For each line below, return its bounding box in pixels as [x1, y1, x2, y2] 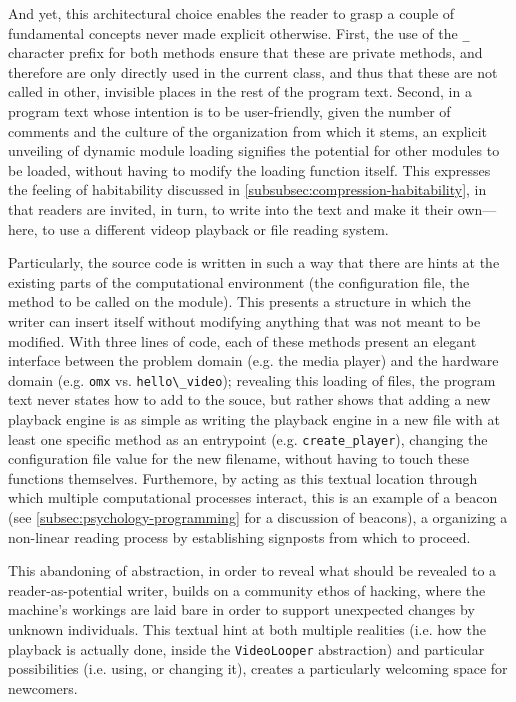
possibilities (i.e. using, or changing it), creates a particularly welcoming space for [8, 658, 508, 679]
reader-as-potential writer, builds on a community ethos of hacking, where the [8, 579, 486, 600]
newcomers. [8, 677, 78, 698]
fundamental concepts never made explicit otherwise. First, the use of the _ [8, 22, 470, 43]
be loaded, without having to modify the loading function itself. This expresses [8, 159, 491, 180]
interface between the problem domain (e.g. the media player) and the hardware [8, 350, 499, 371]
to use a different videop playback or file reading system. [42, 218, 389, 239]
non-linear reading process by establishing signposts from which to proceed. [8, 526, 471, 547]
